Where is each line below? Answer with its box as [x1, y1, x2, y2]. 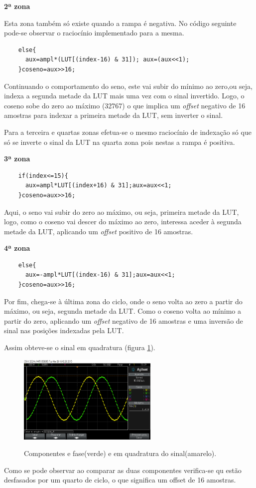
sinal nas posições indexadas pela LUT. [4, 325, 124, 336]
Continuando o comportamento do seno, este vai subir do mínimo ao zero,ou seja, [4, 80, 253, 91]
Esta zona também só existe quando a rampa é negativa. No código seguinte [4, 17, 237, 28]
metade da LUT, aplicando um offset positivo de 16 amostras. [4, 226, 193, 236]
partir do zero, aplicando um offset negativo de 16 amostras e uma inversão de [4, 315, 243, 326]
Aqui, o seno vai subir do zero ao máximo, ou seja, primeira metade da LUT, [4, 206, 239, 217]
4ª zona [4, 243, 30, 253]
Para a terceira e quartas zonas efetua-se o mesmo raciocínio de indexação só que [4, 126, 252, 137]
